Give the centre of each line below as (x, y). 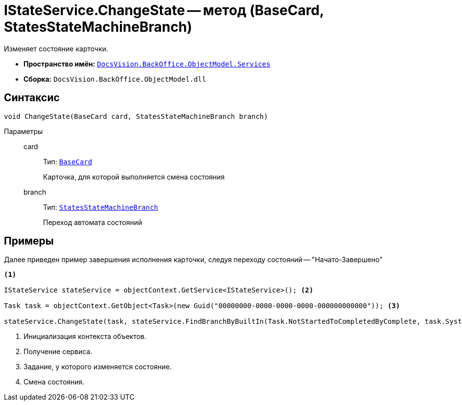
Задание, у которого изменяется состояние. (98, 367)
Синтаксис (32, 98)
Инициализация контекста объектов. (85, 337)
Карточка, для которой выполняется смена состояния (134, 177)
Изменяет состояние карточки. (56, 48)
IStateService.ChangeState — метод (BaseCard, (164, 10)
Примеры (29, 241)
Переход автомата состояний (93, 222)
